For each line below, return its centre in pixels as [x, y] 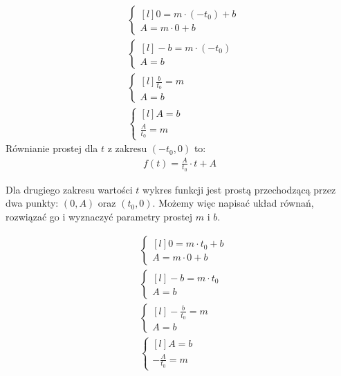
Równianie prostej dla [52, 148]
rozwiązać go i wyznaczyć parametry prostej [99, 216]
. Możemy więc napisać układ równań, [233, 203]
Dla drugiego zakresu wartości [69, 189]
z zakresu [127, 148]
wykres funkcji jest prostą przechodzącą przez [239, 189]
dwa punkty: [32, 203]
